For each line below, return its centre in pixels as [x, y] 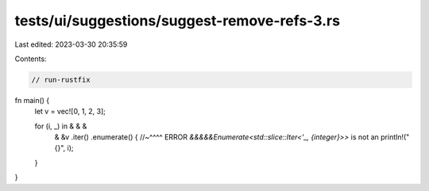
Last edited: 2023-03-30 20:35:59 [71, 44]
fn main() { [32, 100]
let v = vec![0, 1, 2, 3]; [70, 112]
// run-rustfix [61, 80]
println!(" [395, 137]
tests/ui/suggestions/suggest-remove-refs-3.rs [178, 21]
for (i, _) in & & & [61, 126]
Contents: [31, 59]
